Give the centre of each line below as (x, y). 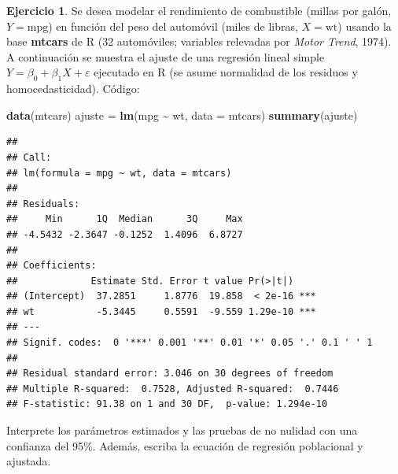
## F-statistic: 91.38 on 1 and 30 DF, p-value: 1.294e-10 (167, 404)
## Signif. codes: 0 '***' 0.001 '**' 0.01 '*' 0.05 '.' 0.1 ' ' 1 (190, 343)
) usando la (365, 26)
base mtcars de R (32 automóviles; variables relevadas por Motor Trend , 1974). (199, 41)
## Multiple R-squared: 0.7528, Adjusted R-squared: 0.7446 (173, 389)
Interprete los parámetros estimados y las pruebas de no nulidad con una (182, 430)
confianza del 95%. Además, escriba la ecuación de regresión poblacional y (185, 445)
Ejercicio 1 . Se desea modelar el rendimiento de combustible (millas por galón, (199, 10)
